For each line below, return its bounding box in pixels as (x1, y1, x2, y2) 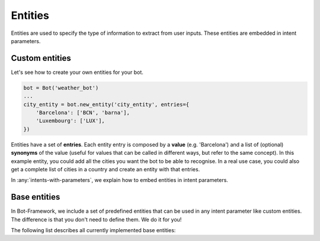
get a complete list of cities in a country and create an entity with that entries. (11, 165, 200, 172)
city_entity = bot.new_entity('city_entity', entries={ (23, 101, 190, 108)
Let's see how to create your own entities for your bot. (11, 69, 143, 76)
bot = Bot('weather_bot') (23, 84, 99, 91)
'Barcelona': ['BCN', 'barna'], (36, 109, 130, 116)
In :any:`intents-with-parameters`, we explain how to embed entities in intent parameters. (11, 177, 228, 184)
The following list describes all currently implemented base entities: (11, 227, 176, 234)
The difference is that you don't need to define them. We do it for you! (11, 216, 182, 223)
